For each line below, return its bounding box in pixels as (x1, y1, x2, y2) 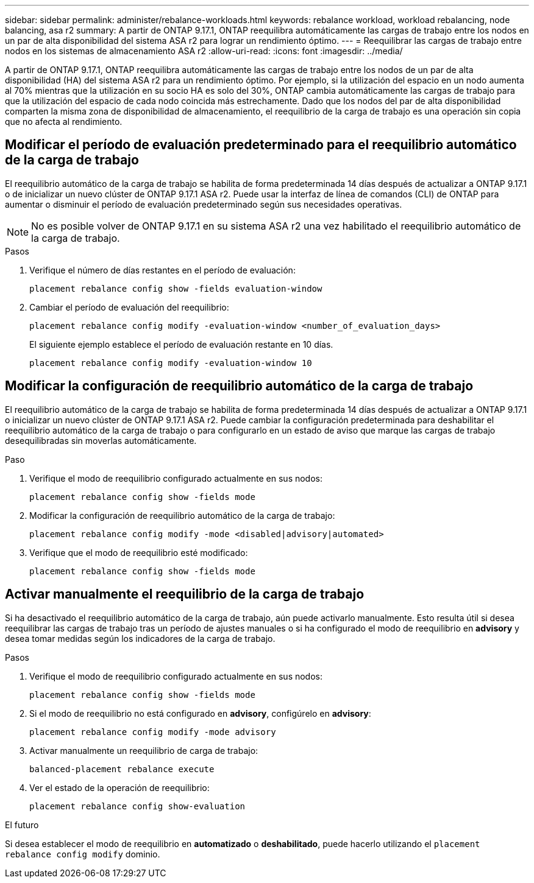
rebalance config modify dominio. (5, 848, 160, 859)
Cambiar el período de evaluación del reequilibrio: (29, 301, 229, 312)
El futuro (5, 819, 39, 830)
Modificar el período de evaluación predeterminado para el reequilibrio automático (5, 137, 517, 153)
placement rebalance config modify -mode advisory (29, 726, 276, 737)
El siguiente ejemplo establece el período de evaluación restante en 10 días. (29, 339, 333, 350)
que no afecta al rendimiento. (5, 116, 123, 127)
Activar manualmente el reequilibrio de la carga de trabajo (5, 586, 365, 602)
